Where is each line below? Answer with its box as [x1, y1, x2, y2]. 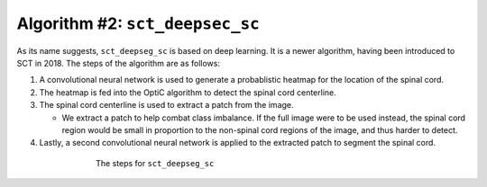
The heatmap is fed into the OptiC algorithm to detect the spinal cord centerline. [39, 86, 337, 98]
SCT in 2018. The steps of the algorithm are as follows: [16, 58, 221, 68]
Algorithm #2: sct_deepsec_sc [16, 13, 261, 33]
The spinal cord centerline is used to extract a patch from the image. [39, 100, 294, 111]
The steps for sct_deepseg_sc [96, 157, 215, 168]
